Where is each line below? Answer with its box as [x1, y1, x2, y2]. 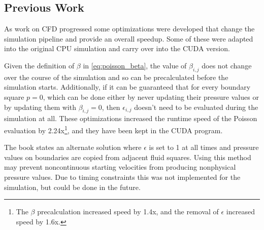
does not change [202, 60, 252, 70]
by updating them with [4, 101, 76, 112]
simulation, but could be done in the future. [4, 181, 141, 192]
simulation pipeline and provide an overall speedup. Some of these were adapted [4, 33, 253, 44]
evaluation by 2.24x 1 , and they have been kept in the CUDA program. [4, 123, 223, 135]
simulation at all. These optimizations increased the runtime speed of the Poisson [4, 113, 257, 124]
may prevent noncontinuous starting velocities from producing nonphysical [4, 162, 236, 172]
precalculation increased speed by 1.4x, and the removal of [37, 206, 219, 217]
